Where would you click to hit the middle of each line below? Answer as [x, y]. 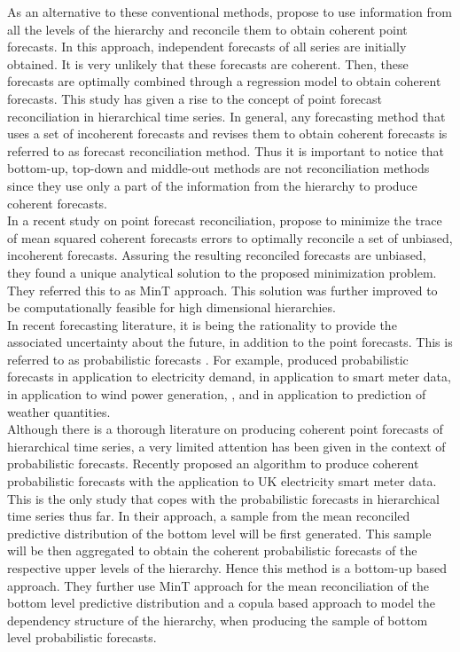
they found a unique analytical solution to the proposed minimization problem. [222, 272]
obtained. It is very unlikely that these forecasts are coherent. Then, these [208, 63]
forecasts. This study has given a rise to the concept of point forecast [195, 98]
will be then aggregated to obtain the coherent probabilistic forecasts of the [212, 550]
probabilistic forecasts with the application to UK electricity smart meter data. [222, 481]
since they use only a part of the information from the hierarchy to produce [212, 185]
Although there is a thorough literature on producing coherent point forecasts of [225, 429]
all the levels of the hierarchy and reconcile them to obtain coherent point [207, 29]
